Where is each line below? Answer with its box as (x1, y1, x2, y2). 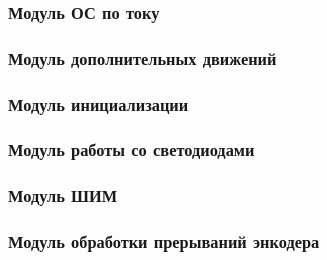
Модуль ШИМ (8, 183, 118, 208)
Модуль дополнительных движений (8, 45, 277, 70)
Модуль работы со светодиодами (8, 137, 255, 162)
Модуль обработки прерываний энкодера (8, 229, 320, 254)
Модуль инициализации (8, 91, 189, 116)
